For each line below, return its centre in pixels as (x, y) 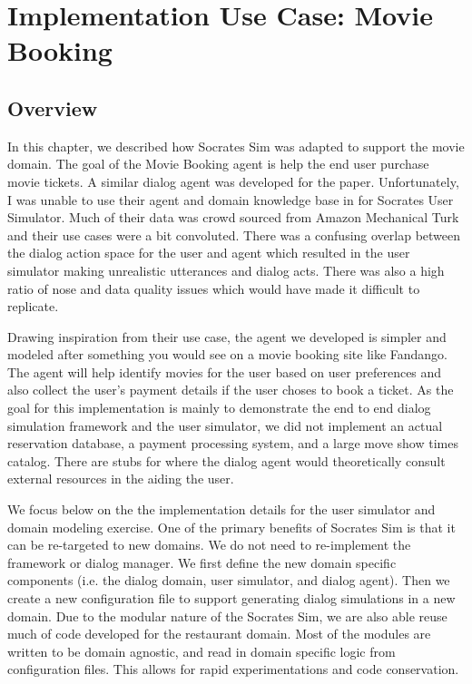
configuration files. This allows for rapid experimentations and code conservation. (233, 669)
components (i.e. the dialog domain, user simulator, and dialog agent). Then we (229, 580)
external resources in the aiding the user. (121, 479)
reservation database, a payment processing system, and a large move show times (233, 443)
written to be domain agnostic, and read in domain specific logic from (202, 651)
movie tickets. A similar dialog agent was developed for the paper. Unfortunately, (233, 181)
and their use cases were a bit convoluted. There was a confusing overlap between (234, 235)
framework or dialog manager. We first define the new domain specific (202, 562)
